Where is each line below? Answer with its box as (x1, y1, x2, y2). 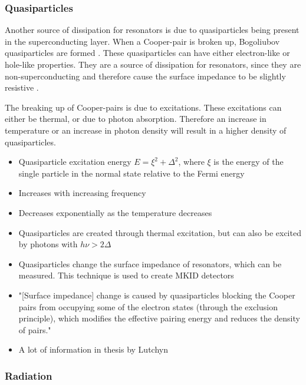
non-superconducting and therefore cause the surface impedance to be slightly (5, 69, 286, 82)
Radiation (5, 368, 52, 383)
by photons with (18, 238, 78, 250)
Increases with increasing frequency (18, 187, 146, 199)
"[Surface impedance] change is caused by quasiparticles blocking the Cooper (18, 288, 295, 301)
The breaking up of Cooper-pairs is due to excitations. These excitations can (5, 101, 282, 113)
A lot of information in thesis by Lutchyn (18, 343, 168, 356)
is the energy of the (213, 155, 284, 168)
